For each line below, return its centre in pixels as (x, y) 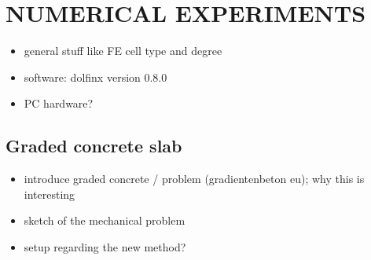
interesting (50, 194)
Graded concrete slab (94, 146)
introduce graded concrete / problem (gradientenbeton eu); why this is (194, 179)
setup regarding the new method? (105, 246)
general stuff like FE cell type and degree (123, 51)
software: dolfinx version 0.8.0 (96, 77)
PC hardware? (59, 103)
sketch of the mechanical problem (105, 220)
